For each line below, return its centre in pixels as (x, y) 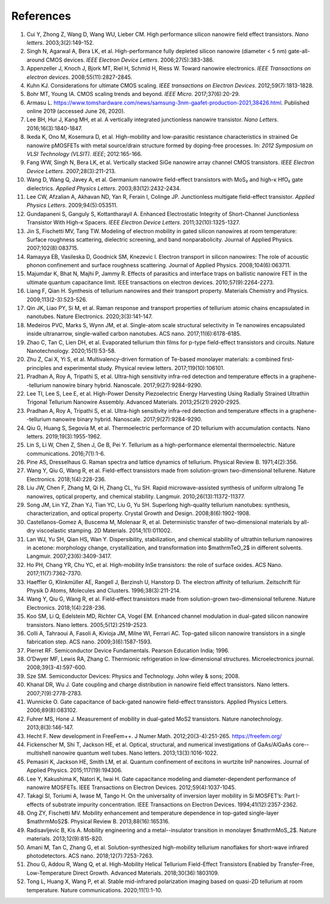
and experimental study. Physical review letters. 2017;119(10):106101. (139, 368)
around (36, 60)
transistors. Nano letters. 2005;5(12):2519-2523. (87, 624)
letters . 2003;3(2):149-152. (61, 42)
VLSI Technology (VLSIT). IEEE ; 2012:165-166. (84, 154)
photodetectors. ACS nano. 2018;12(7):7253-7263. (90, 856)
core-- (301, 744)
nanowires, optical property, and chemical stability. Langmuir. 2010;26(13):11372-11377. (136, 496)
